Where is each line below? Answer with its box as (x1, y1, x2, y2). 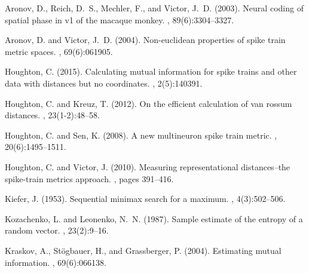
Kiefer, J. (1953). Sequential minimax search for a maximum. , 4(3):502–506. (5, 192, 286, 205)
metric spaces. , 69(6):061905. (5, 45, 113, 57)
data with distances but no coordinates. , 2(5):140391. (5, 76, 203, 89)
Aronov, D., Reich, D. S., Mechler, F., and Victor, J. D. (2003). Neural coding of (5, 2, 304, 14)
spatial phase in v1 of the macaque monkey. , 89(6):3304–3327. (5, 13, 234, 26)
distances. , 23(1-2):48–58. (5, 109, 100, 121)
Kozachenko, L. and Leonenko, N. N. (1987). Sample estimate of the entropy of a (5, 212, 303, 225)
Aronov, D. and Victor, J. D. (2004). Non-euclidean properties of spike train (5, 33, 286, 46)
